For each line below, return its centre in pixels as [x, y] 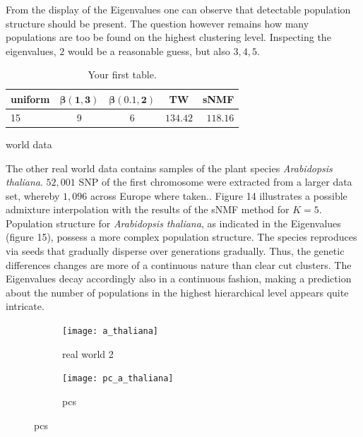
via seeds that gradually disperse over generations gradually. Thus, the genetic [175, 251]
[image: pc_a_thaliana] [118, 379]
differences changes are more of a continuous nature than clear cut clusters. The [179, 264]
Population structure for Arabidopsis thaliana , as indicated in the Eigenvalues [173, 223]
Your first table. [122, 74]
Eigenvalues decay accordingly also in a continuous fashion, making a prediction [179, 279]
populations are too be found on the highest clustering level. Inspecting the [168, 37]
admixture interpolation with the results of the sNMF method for [148, 209]
